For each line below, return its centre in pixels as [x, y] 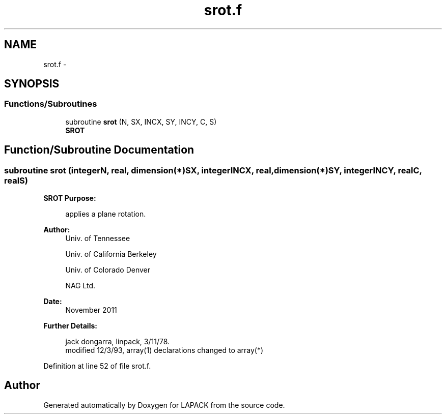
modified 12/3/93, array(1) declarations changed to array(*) [164, 350]
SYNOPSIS [32, 84]
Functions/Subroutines [51, 104]
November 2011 [91, 310]
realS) [16, 180]
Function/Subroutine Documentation [99, 150]
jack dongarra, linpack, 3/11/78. [118, 342]
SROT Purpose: [70, 198]
